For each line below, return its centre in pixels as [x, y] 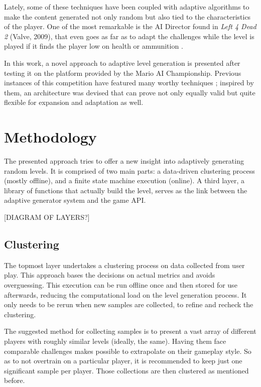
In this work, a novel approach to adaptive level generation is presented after [122, 62]
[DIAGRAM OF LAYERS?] [47, 217]
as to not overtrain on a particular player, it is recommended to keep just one [123, 361]
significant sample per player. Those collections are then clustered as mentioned [126, 370]
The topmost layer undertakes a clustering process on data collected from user [124, 265]
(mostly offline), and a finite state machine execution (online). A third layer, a [124, 180]
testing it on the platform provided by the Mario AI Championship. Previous [123, 73]
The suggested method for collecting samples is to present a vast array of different [130, 331]
